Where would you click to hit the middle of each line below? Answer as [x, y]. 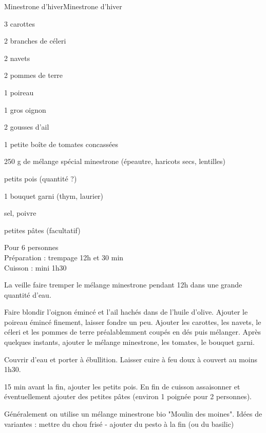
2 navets [17, 58]
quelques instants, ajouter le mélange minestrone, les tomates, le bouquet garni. [129, 342]
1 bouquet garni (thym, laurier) [54, 195]
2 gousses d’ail [27, 127]
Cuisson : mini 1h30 [35, 267]
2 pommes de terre [34, 75]
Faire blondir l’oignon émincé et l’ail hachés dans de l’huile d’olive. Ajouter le [126, 312]
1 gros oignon [25, 109]
